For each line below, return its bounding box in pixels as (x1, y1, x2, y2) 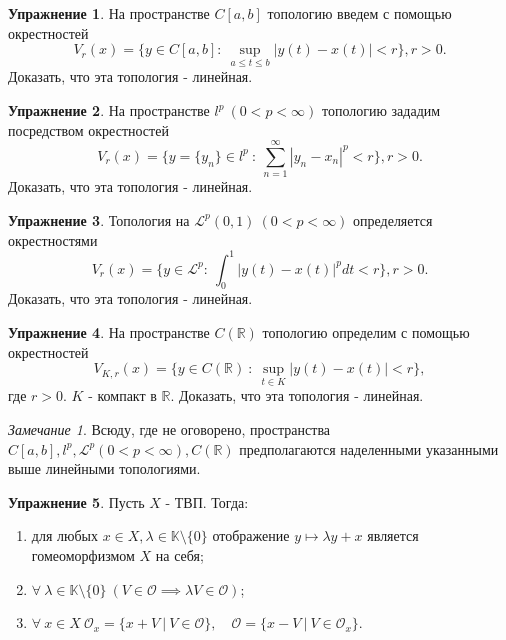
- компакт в (88, 385, 157, 406)
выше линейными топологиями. (8, 458, 201, 479)
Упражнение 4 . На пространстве (8, 321, 210, 342)
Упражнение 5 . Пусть (8, 491, 145, 512)
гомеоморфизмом (31, 544, 135, 565)
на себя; (155, 544, 204, 565)
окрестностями (8, 229, 98, 250)
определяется (353, 209, 433, 230)
